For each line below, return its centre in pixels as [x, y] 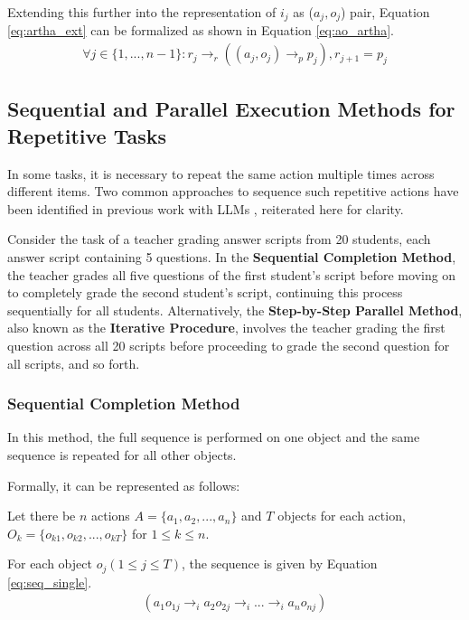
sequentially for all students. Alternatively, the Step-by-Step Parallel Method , [235, 310]
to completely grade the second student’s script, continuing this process [205, 292]
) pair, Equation [385, 12]
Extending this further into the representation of [142, 12]
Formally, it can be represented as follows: [124, 485]
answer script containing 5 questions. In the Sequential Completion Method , [232, 257]
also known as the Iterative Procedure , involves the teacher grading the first [226, 328]
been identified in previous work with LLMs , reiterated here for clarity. [206, 208]
